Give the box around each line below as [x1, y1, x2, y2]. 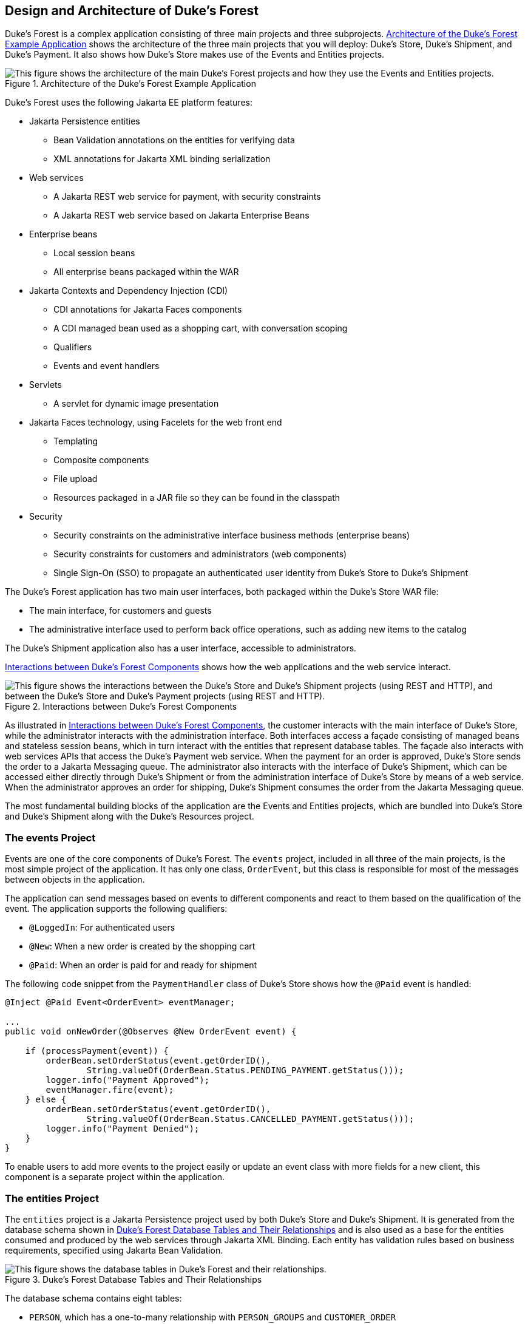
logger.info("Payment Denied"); [46, 1124, 200, 1134]
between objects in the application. [5, 874, 145, 885]
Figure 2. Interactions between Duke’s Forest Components [5, 701, 237, 712]
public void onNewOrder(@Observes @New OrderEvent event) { [5, 1027, 297, 1037]
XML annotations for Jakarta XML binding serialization [53, 154, 271, 165]
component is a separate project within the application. [5, 1172, 225, 1183]
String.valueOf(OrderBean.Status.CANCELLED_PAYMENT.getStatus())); [86, 1114, 415, 1124]
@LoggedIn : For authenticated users [29, 922, 175, 933]
